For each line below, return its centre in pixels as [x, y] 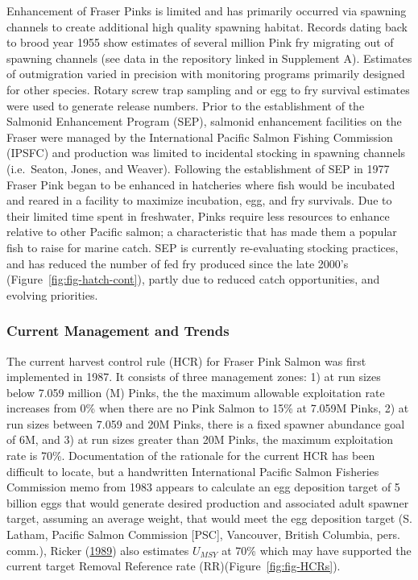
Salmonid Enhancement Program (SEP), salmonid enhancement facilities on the [204, 121]
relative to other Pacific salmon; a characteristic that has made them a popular [202, 232]
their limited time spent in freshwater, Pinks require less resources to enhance [198, 215]
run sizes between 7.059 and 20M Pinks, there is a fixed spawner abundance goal [206, 423]
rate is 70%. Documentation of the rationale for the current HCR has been [191, 456]
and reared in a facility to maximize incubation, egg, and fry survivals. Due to [199, 200]
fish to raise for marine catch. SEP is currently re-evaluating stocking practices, [203, 247]
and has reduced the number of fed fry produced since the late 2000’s [178, 263]
